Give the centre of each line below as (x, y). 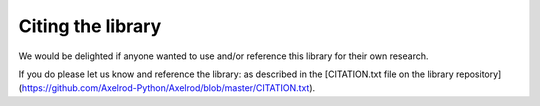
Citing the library (90, 26)
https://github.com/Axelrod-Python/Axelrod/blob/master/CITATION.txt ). (168, 88)
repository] (478, 74)
